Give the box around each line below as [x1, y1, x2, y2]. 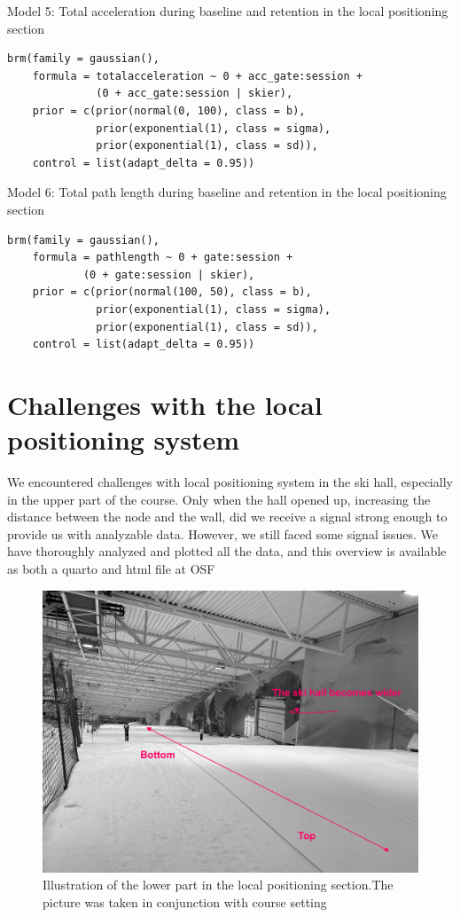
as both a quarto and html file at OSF [7, 559, 215, 577]
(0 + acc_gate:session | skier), [96, 87, 293, 100]
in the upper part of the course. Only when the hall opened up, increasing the [7, 490, 431, 508]
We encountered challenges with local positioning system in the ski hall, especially [7, 473, 453, 490]
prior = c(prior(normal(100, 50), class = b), [32, 286, 312, 299]
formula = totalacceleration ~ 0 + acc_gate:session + [32, 69, 363, 82]
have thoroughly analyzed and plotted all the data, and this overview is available [7, 542, 447, 560]
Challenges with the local [7, 386, 323, 422]
